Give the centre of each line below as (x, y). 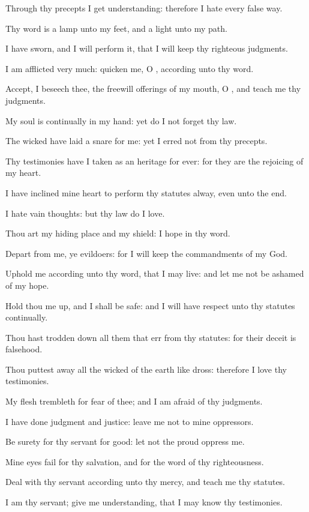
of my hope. (27, 285)
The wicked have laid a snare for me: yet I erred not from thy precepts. (136, 141)
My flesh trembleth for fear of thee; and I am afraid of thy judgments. (134, 401)
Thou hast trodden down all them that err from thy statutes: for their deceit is (151, 337)
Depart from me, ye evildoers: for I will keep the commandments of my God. (146, 253)
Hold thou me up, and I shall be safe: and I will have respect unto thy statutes (150, 305)
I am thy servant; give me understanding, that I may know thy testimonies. (144, 502)
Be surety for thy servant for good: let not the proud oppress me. (125, 441)
